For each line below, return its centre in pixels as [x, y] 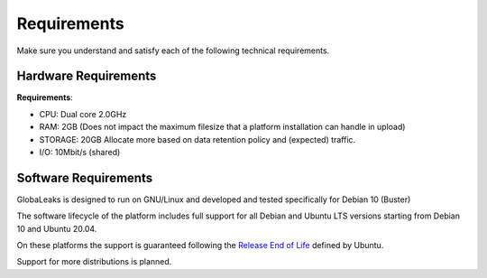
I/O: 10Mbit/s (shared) [80, 153]
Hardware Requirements [87, 76]
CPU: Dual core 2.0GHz [83, 114]
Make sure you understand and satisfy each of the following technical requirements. [173, 51]
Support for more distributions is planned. [94, 262]
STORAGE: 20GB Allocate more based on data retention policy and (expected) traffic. [198, 139]
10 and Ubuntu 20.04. [57, 228]
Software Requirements [85, 177]
